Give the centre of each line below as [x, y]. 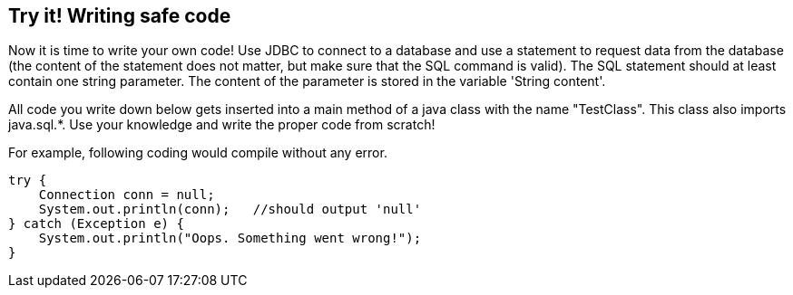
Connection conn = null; [127, 195]
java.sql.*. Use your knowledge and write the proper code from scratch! [222, 125]
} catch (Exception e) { [96, 224]
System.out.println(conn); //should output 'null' [230, 209]
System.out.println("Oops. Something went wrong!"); [230, 238]
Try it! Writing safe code [120, 16]
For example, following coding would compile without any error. [198, 153]
